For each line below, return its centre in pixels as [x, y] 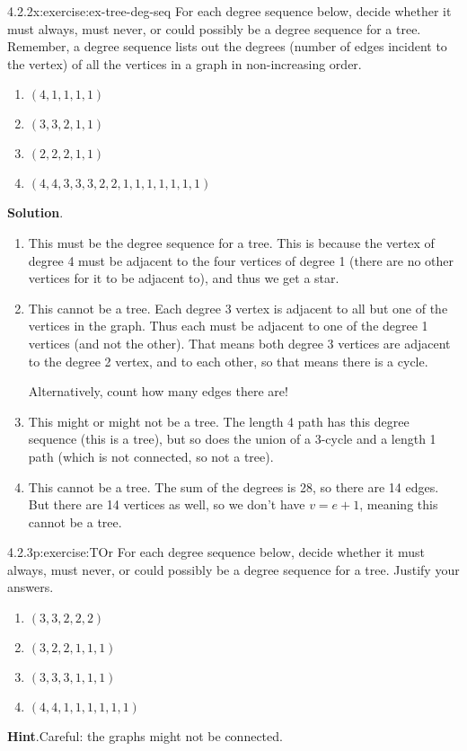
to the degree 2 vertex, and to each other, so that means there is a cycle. [228, 361]
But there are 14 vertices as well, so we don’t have [167, 504]
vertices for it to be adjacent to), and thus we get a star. [184, 278]
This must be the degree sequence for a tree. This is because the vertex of [231, 242]
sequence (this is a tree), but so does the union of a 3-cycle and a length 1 [232, 439]
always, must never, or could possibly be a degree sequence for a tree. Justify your [233, 569]
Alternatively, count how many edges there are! [158, 391]
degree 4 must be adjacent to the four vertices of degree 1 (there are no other [241, 260]
